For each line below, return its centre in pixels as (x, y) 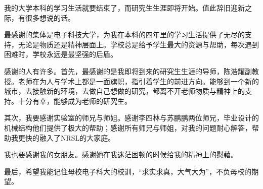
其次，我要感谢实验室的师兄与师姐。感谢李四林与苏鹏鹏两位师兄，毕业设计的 (131, 118)
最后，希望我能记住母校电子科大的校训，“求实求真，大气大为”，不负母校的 (128, 171)
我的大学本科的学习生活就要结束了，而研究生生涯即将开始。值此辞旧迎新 (124, 8)
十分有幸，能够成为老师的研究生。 (75, 101)
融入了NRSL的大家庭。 (77, 137)
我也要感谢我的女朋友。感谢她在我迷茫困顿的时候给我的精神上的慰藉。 (121, 154)
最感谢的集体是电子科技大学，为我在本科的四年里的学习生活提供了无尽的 (124, 35)
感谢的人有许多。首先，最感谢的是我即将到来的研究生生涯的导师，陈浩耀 (124, 71)
